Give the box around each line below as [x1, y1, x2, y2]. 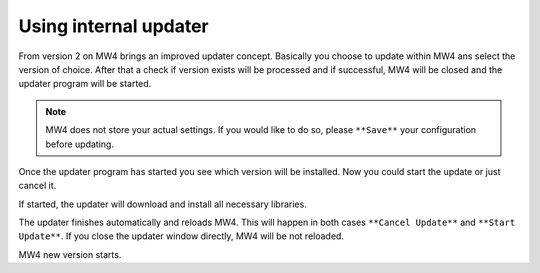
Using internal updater [18, 15, 209, 37]
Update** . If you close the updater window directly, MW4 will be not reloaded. [18, 230, 345, 242]
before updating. [45, 138, 115, 150]
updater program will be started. [18, 78, 152, 90]
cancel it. [18, 180, 57, 192]
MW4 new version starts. [18, 248, 122, 260]
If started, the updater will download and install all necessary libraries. [18, 198, 307, 210]
